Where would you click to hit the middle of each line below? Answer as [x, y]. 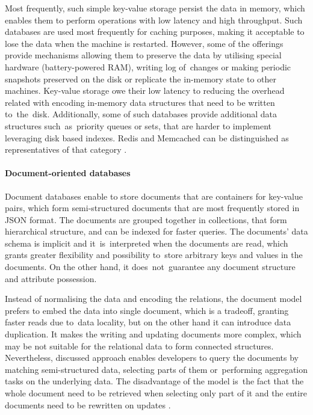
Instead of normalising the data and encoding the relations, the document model [153, 299]
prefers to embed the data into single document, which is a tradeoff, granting [147, 310]
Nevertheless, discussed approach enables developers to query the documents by [152, 358]
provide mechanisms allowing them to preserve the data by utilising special [143, 55]
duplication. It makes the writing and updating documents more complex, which [153, 334]
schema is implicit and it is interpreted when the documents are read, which [147, 243]
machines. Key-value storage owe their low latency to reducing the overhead [145, 91]
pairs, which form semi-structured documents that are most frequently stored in [152, 208]
